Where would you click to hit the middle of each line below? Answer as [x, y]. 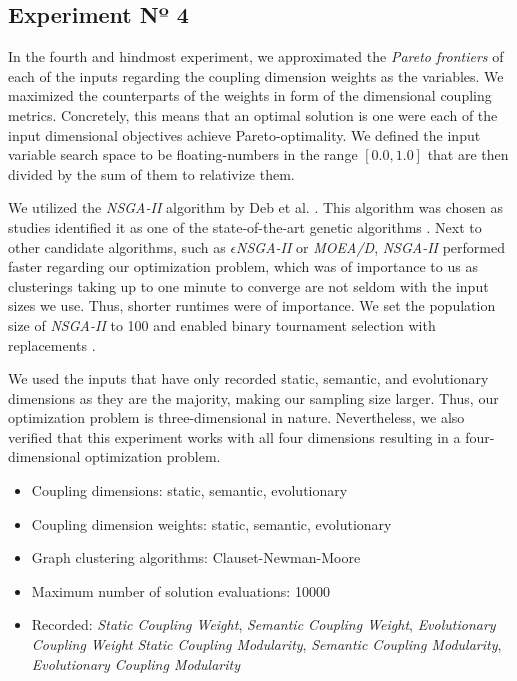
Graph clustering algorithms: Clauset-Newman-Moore [196, 557]
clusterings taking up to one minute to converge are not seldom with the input [248, 285]
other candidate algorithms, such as [117, 246]
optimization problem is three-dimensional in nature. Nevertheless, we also [236, 417]
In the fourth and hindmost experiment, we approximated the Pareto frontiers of [256, 56]
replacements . [52, 344]
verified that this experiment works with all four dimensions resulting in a [234, 436]
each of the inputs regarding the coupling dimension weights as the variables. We [256, 75]
